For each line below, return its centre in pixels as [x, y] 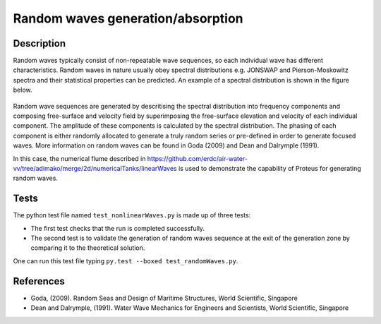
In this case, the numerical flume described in [79, 158]
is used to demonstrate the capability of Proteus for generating [270, 168]
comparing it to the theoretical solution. [88, 248]
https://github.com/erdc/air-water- [198, 158]
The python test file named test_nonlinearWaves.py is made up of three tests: [132, 215]
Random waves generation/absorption [128, 18]
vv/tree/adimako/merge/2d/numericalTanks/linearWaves [95, 168]
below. [23, 90]
